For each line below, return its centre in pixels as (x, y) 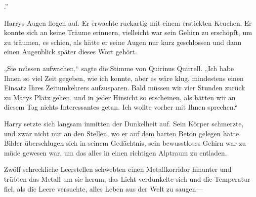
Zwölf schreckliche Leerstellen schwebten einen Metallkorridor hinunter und (118, 169)
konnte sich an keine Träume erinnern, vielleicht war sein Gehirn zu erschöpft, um (128, 32)
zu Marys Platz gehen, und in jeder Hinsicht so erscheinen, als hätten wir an (120, 97)
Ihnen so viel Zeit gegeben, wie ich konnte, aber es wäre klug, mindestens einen (124, 78)
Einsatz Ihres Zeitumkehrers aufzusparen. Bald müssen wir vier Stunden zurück (125, 88)
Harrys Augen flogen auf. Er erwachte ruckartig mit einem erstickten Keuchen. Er (128, 22)
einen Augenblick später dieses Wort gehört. (71, 52)
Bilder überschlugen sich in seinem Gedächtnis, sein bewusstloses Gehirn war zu (125, 143)
